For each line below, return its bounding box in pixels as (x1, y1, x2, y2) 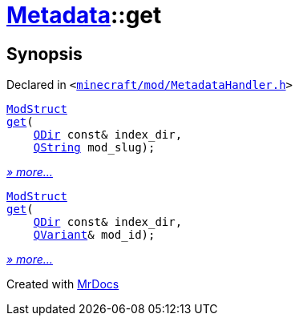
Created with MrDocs (6, 277, 119, 292)
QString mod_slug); (33, 141, 156, 155)
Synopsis (6, 43, 83, 64)
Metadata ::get (6, 2, 162, 29)
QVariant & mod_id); (33, 228, 156, 242)
